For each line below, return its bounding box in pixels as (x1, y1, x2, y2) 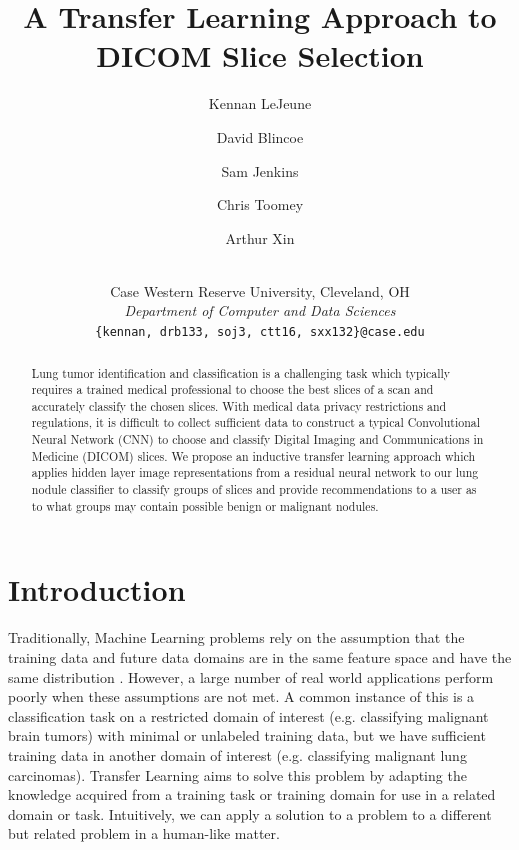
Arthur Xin (225, 227, 295, 248)
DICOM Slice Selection (96, 35, 424, 76)
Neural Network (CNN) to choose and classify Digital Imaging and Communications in (31, 431, 484, 448)
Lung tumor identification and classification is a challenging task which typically (31, 364, 451, 381)
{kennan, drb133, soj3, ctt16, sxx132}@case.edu (95, 325, 425, 340)
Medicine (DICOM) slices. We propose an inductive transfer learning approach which (31, 447, 476, 464)
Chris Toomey (216, 194, 304, 215)
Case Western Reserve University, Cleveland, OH (110, 280, 410, 301)
